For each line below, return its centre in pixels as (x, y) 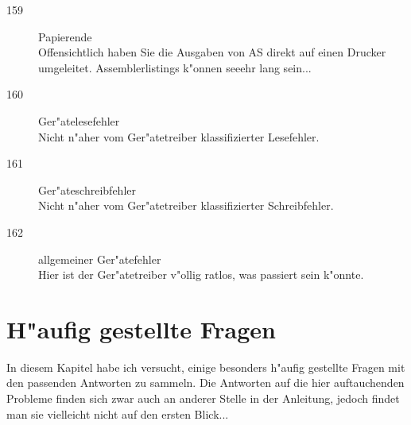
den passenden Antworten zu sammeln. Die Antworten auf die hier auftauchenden (205, 382)
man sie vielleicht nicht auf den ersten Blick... (118, 413)
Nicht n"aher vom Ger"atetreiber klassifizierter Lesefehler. (179, 136)
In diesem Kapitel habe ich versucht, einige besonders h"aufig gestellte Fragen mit (206, 367)
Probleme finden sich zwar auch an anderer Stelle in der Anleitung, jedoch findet (203, 398)
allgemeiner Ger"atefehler (100, 259)
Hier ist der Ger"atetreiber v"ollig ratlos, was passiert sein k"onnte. (201, 274)
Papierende (65, 36)
